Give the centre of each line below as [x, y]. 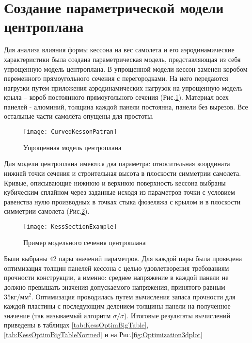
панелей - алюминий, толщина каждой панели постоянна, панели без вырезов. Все [126, 106]
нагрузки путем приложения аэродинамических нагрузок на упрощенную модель [123, 87]
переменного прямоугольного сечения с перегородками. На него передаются [116, 78]
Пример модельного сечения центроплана [85, 242]
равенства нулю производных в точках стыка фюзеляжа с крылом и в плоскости [122, 201]
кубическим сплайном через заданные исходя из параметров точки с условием [119, 192]
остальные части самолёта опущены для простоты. [79, 116]
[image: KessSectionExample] [70, 226]
